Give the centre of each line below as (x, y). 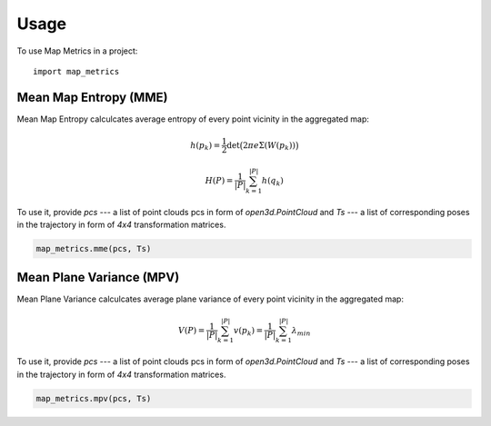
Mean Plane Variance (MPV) (98, 277)
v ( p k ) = (248, 332)
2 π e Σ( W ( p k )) (269, 146)
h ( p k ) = (205, 146)
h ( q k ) (272, 182)
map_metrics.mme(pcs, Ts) (94, 248)
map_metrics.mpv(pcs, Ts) (94, 398)
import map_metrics (76, 71)
